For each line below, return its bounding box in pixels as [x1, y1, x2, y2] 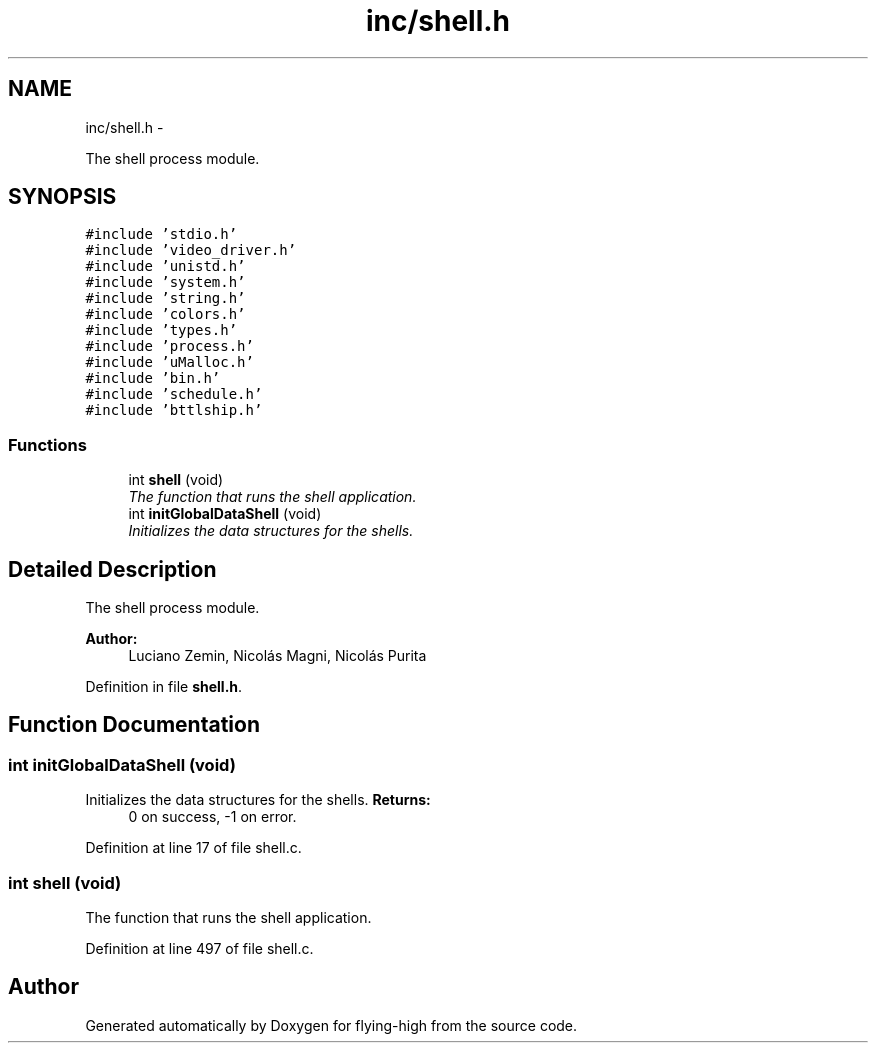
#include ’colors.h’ [85, 306, 246, 323]
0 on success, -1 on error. [128, 808, 297, 826]
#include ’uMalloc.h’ [85, 354, 254, 371]
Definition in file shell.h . [85, 678, 243, 696]
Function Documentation [8, 712, 260, 738]
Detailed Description [8, 556, 217, 582]
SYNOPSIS [8, 184, 117, 210]
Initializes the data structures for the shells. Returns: [85, 791, 431, 809]
